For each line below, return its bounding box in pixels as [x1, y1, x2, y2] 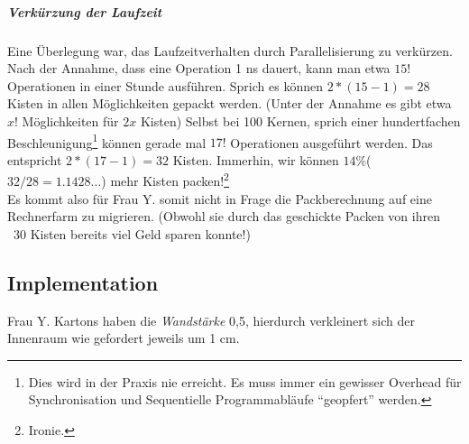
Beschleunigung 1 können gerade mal [7, 130, 207, 152]
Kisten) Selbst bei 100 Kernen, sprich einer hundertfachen [140, 111, 461, 130]
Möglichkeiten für [22, 111, 119, 130]
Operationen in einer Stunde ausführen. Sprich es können [7, 76, 323, 95]
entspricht [7, 150, 62, 169]
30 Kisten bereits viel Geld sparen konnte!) [13, 224, 251, 243]
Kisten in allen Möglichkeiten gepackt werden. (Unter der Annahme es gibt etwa [7, 94, 452, 113]
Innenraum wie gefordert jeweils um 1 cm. [7, 328, 240, 347]
